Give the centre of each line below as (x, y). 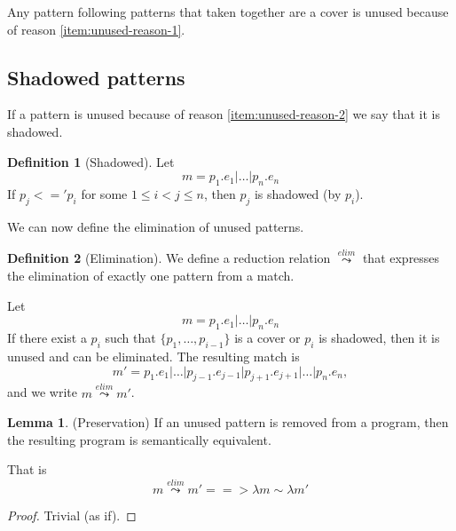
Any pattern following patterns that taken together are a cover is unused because (228, 12)
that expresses (401, 258)
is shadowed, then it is (379, 338)
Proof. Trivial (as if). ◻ (72, 515)
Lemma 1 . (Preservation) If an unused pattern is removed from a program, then (228, 422)
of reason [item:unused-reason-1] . (96, 29)
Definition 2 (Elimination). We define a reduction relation (169, 258)
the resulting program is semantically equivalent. (139, 439)
